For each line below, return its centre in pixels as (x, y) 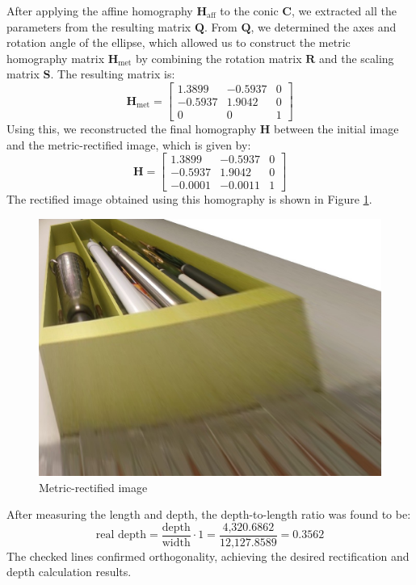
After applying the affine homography (100, 11)
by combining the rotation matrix (219, 58)
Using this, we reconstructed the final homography (132, 129)
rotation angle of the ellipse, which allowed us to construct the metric (179, 42)
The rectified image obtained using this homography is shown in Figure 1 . (189, 199)
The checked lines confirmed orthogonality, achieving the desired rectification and (208, 556)
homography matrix (56, 58)
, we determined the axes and (324, 26)
